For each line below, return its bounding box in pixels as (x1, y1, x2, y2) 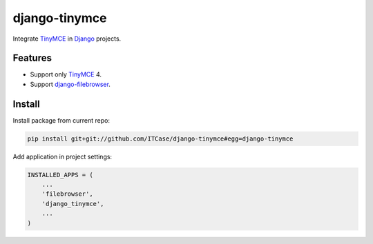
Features (12, 52, 52, 64)
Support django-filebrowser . (30, 80, 111, 88)
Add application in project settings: (12, 152, 113, 161)
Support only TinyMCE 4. (30, 70, 102, 79)
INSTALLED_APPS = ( (27, 171, 93, 179)
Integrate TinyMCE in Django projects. (12, 34, 122, 43)
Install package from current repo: (12, 116, 111, 124)
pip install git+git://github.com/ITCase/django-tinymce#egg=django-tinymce (27, 134, 294, 143)
